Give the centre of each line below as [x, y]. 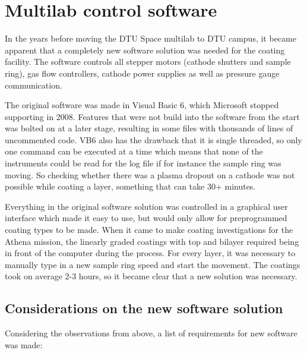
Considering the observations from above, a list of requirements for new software [151, 333]
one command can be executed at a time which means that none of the [134, 151]
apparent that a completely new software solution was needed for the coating [145, 50]
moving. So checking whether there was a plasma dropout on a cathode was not [150, 174]
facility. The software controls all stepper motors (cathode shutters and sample [148, 62]
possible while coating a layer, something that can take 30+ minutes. [130, 186]
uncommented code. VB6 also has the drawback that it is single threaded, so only [153, 139]
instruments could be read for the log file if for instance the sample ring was [143, 163]
